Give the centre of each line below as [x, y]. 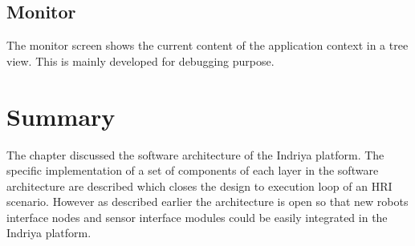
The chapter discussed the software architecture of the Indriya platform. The [195, 154]
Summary [61, 116]
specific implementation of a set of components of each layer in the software [193, 170]
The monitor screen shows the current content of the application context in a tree [207, 45]
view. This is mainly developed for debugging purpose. [140, 60]
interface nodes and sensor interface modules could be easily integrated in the [197, 217]
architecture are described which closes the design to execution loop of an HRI [199, 186]
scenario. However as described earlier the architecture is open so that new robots [207, 202]
